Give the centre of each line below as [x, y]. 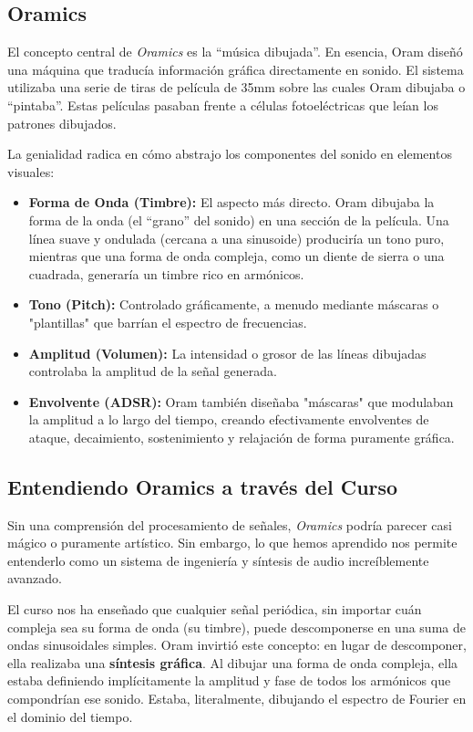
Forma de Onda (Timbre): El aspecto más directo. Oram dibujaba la [231, 202]
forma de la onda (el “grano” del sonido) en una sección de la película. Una [239, 220]
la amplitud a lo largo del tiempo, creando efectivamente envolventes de [229, 419]
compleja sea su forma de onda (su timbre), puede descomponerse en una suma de [236, 627]
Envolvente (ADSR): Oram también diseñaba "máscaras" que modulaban [241, 401]
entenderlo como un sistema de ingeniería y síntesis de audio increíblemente [218, 560]
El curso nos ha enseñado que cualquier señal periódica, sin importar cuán [215, 609]
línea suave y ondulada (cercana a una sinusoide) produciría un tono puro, [236, 238]
